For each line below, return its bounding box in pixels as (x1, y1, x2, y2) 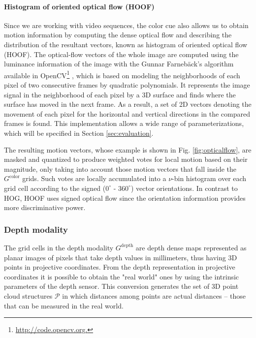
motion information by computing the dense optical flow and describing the (4, 30, 232, 40)
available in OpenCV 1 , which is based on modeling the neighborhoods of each (4, 68, 240, 80)
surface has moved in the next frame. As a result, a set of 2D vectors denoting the (4, 99, 252, 109)
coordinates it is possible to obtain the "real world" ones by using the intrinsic (4, 271, 239, 281)
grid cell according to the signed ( (4, 183, 106, 193)
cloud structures (4, 290, 53, 301)
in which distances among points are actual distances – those (62, 290, 246, 301)
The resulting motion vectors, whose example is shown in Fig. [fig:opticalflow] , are (4, 144, 252, 154)
